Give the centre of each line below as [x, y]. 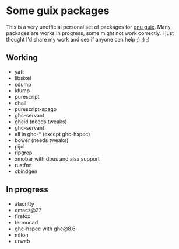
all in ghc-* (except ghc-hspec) [52, 134]
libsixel [23, 78]
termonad [26, 222]
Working [22, 58]
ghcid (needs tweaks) [41, 122]
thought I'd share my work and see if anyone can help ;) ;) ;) [78, 39]
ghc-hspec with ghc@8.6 [45, 229]
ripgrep [23, 153]
